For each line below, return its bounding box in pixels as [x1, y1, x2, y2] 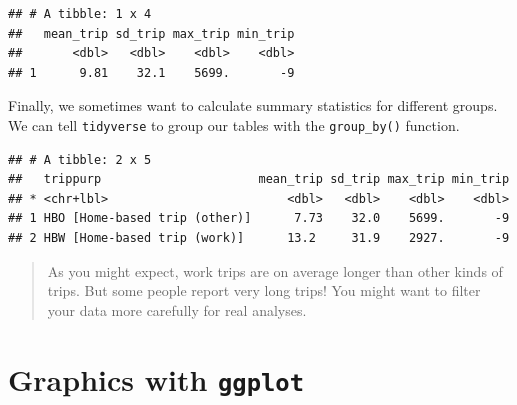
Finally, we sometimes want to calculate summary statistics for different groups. [8, 95, 498, 116]
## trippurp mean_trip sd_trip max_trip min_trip [8, 172, 510, 187]
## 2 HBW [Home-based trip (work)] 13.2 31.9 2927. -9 [8, 231, 510, 245]
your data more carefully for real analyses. [47, 299, 307, 320]
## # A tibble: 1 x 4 [8, 7, 152, 21]
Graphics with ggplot [8, 358, 304, 399]
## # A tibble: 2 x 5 [8, 152, 152, 167]
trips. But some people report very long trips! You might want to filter [47, 280, 481, 301]
